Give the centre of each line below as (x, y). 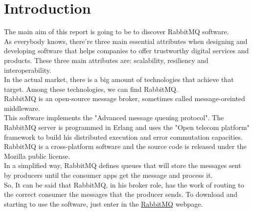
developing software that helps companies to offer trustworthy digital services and (126, 51)
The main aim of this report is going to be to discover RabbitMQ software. (116, 32)
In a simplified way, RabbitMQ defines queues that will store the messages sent (123, 165)
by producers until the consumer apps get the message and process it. (108, 175)
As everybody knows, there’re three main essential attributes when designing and (126, 41)
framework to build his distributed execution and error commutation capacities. (123, 137)
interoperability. (28, 70)
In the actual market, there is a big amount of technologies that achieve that (119, 79)
